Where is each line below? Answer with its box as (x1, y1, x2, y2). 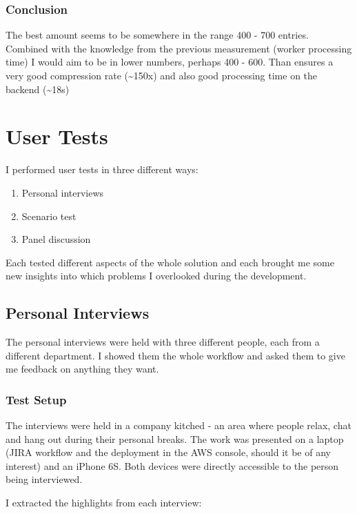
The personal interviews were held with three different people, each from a (6, 335, 320, 349)
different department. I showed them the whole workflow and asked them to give (6, 348, 345, 362)
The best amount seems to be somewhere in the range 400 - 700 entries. (6, 28, 309, 42)
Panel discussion (21, 232, 91, 246)
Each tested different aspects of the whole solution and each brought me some (6, 255, 334, 269)
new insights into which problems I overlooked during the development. (6, 268, 307, 283)
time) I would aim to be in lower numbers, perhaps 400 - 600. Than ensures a (6, 55, 334, 69)
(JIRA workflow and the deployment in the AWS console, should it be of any (6, 445, 331, 459)
